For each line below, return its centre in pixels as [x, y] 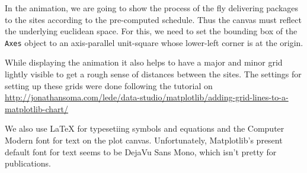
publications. [28, 163]
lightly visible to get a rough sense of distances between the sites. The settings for [153, 74]
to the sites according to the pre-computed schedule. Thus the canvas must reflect [153, 19]
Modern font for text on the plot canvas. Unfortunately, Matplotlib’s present [144, 140]
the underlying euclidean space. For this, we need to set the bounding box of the [151, 31]
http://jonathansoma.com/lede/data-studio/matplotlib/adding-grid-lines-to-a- [147, 97]
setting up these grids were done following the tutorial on [109, 85]
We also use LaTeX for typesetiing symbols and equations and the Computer [145, 128]
